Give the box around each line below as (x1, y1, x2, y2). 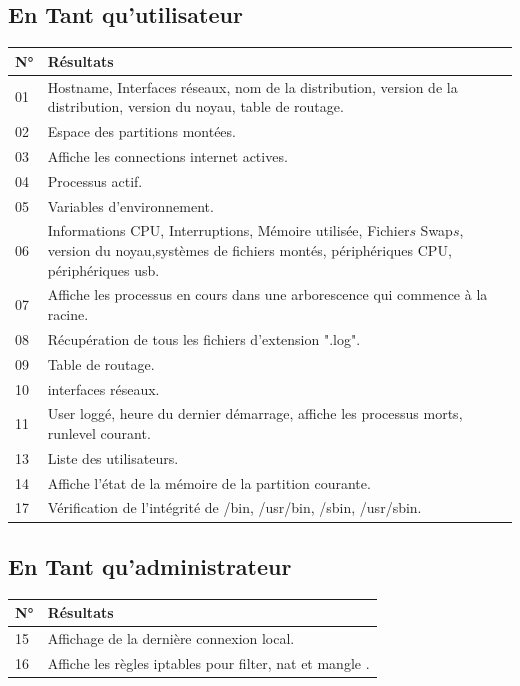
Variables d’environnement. (47, 195, 214, 216)
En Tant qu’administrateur (8, 550, 292, 581)
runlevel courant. (47, 422, 151, 443)
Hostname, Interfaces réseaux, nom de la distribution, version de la (47, 76, 458, 97)
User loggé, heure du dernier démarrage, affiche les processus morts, (47, 403, 463, 424)
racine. (47, 303, 89, 324)
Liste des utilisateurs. (47, 447, 179, 468)
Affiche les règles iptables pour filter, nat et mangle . (47, 652, 370, 673)
